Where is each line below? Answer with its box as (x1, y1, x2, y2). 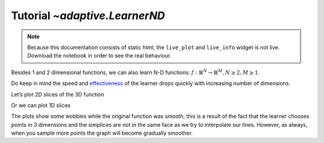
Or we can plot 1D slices (11, 102, 71, 109)
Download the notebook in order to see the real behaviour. (27, 52, 172, 59)
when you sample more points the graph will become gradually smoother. (11, 129, 193, 137)
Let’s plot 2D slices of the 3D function (11, 90, 104, 98)
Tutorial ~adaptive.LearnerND (11, 9, 165, 22)
